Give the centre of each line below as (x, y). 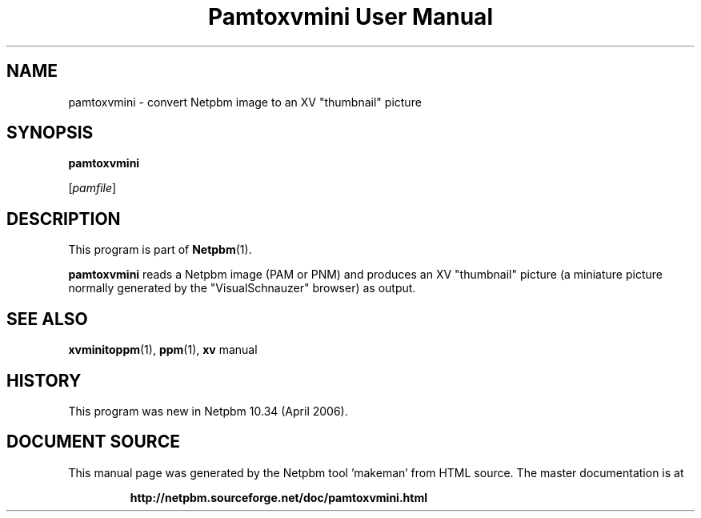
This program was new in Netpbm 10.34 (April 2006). (208, 411)
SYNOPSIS (50, 133)
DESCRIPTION (64, 219)
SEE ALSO (47, 319)
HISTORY (44, 380)
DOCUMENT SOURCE (93, 442)
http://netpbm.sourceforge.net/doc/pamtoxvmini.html (278, 497)
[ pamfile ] (92, 188)
